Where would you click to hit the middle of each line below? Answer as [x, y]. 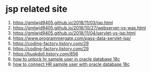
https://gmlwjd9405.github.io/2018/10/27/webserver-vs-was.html [79, 27]
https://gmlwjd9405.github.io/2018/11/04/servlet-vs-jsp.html [74, 33]
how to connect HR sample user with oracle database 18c [71, 64]
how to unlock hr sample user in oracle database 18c [66, 59]
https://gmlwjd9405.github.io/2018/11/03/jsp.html [63, 23]
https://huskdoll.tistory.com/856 [45, 54]
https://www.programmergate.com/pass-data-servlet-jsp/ [72, 38]
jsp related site [37, 9]
